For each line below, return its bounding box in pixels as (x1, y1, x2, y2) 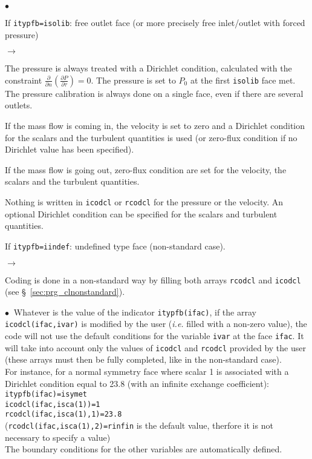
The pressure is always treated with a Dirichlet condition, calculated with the (5, 62, 292, 74)
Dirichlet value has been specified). (5, 143, 134, 156)
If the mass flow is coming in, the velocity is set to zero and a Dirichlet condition (5, 119, 305, 132)
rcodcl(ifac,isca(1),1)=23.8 (5, 410, 122, 419)
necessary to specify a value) (5, 431, 111, 443)
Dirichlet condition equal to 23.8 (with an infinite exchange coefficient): (5, 377, 269, 389)
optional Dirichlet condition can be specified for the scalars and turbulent (5, 207, 278, 220)
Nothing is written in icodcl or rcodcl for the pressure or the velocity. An (5, 196, 284, 208)
